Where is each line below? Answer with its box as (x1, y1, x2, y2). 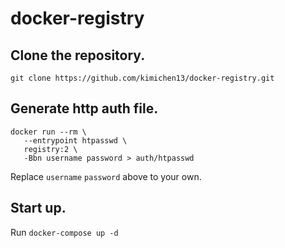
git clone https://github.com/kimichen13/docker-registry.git (10, 73, 275, 83)
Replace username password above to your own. (10, 170, 202, 182)
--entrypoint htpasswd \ (23, 135, 128, 146)
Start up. (10, 200, 67, 217)
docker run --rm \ (10, 127, 87, 137)
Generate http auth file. (10, 100, 159, 117)
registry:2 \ (23, 144, 78, 154)
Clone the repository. (10, 47, 146, 64)
